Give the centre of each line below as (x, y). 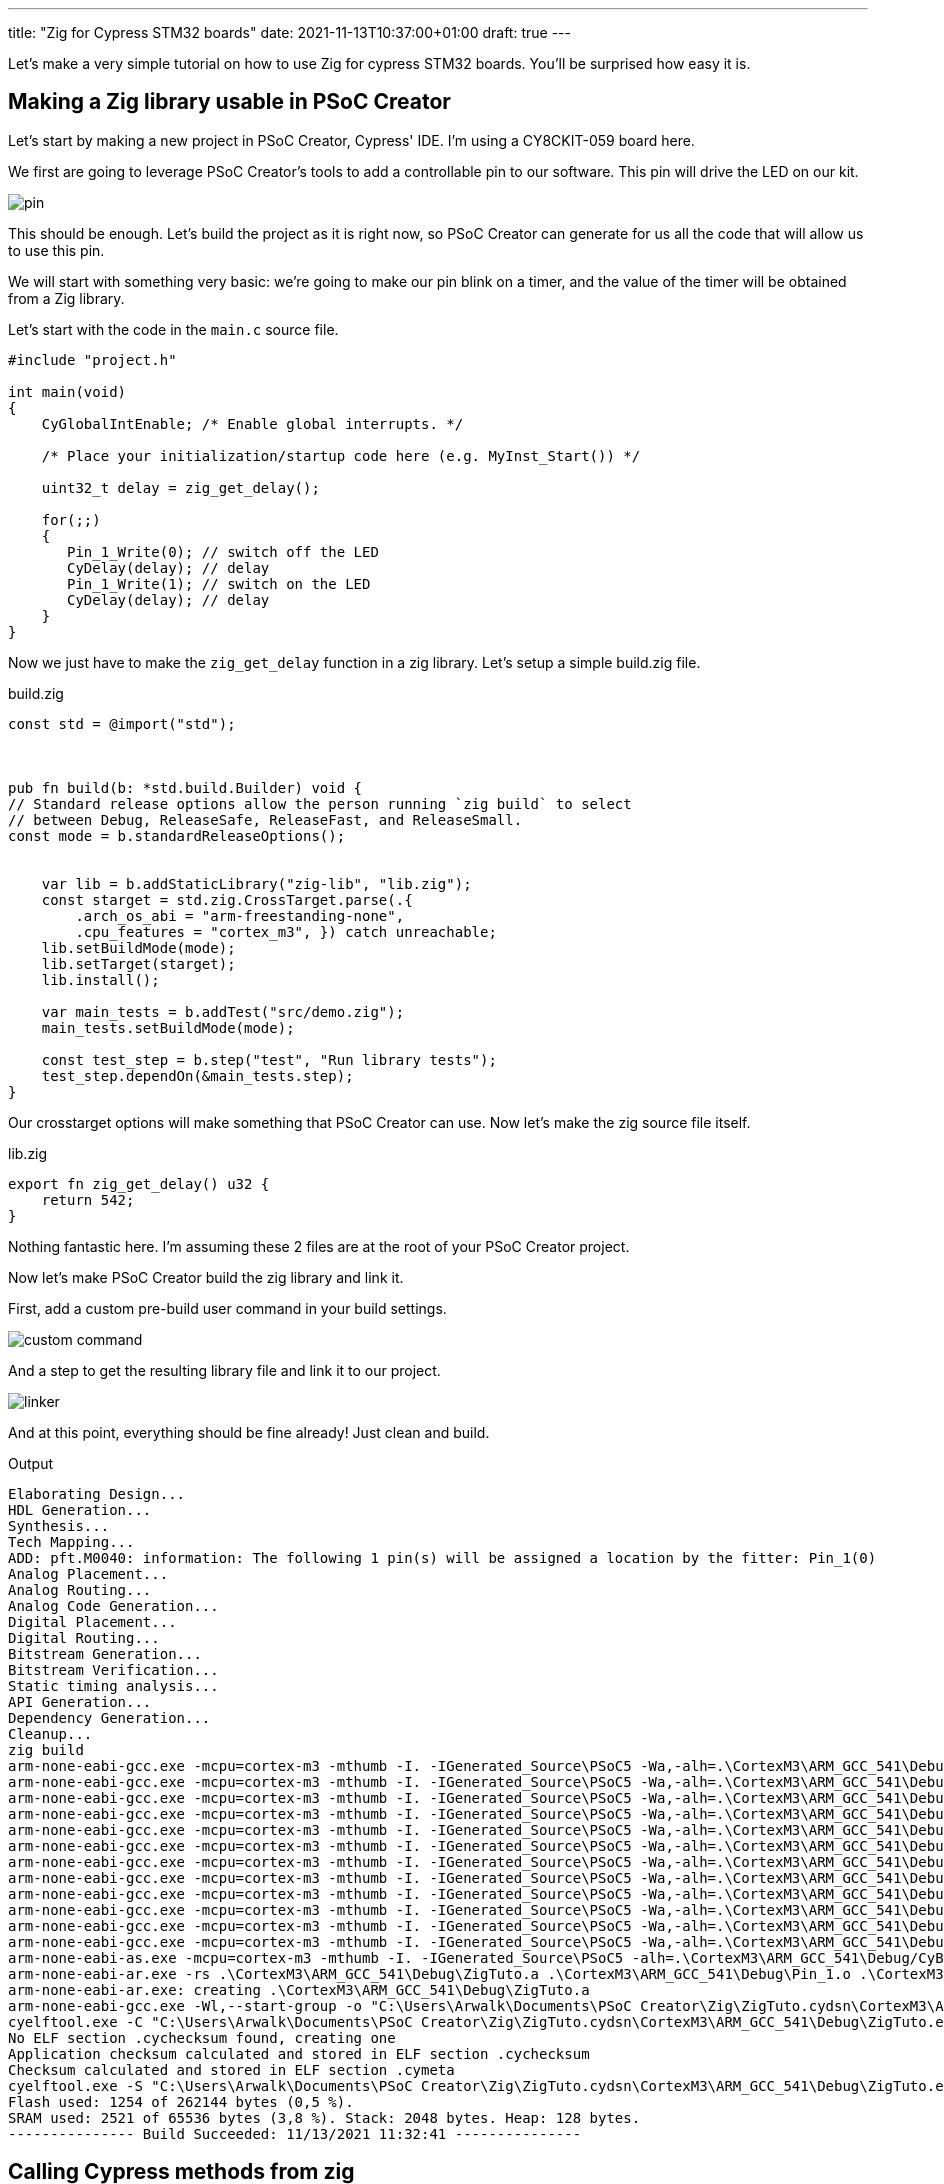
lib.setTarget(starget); (138, 963)
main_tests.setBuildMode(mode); (168, 1027)
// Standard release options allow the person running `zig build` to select (320, 803)
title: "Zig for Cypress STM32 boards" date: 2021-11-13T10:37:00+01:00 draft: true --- (289, 32)
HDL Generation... (80, 1509)
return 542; (88, 1199)
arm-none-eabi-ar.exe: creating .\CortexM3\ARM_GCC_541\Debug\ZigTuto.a (299, 1989)
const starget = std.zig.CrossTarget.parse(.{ (227, 899)
